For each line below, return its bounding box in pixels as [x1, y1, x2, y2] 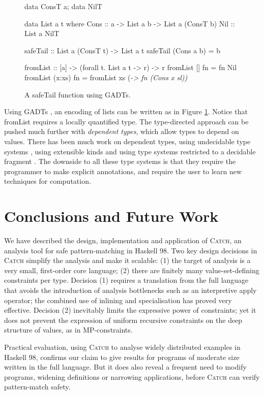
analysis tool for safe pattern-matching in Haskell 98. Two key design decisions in [4, 245, 257, 255]
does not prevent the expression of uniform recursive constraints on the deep [4, 314, 243, 325]
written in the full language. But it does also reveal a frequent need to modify [4, 361, 247, 372]
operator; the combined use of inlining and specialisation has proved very [4, 294, 232, 305]
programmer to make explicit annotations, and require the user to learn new [4, 166, 242, 176]
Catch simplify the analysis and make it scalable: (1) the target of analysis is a [4, 255, 251, 266]
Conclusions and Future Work [4, 206, 219, 226]
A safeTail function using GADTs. [24, 89, 131, 100]
